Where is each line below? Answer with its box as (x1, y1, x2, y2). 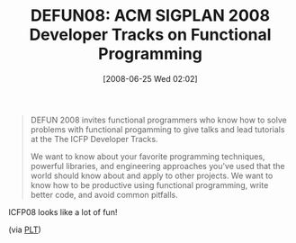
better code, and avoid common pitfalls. (30, 189, 178, 200)
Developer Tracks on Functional (29, 24, 272, 45)
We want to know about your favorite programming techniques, (30, 150, 265, 162)
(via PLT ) (8, 224, 41, 235)
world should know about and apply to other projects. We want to (30, 170, 274, 181)
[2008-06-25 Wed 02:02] (102, 73, 199, 84)
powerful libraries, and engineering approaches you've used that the (30, 160, 285, 171)
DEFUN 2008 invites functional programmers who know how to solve (30, 114, 287, 125)
